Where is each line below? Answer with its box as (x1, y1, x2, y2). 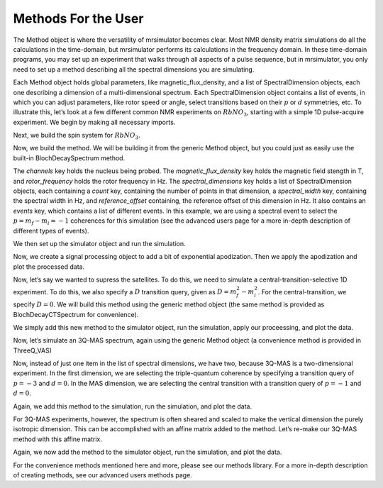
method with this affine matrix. (13, 435, 103, 443)
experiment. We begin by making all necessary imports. (13, 118, 176, 126)
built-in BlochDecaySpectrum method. (13, 153, 126, 162)
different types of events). (13, 226, 89, 235)
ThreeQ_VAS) (13, 346, 52, 355)
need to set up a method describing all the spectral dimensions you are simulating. (13, 65, 255, 74)
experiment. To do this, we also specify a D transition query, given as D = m (13, 287, 237, 296)
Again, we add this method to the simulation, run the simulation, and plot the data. (13, 401, 252, 411)
